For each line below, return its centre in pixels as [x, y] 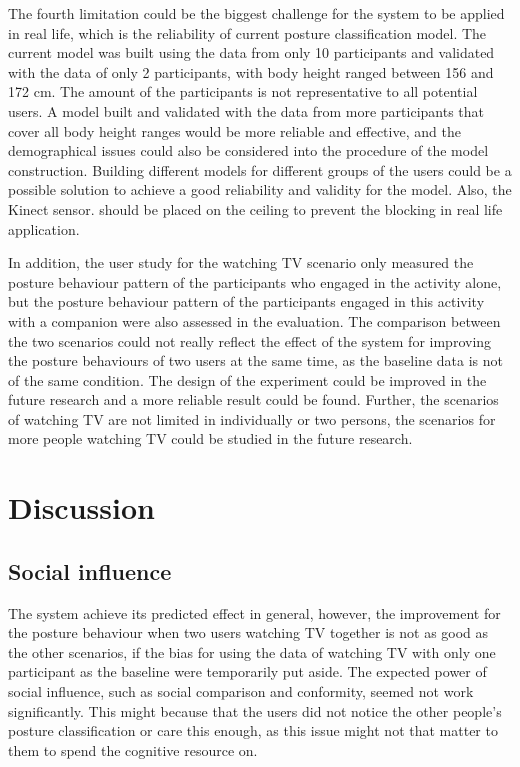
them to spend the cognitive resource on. [133, 749]
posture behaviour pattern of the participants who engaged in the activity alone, [255, 281]
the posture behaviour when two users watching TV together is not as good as [248, 632]
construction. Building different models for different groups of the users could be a [260, 169]
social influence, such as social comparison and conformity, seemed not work [241, 691]
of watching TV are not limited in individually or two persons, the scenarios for [252, 418]
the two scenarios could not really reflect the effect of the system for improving [250, 340]
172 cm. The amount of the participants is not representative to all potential [243, 91]
